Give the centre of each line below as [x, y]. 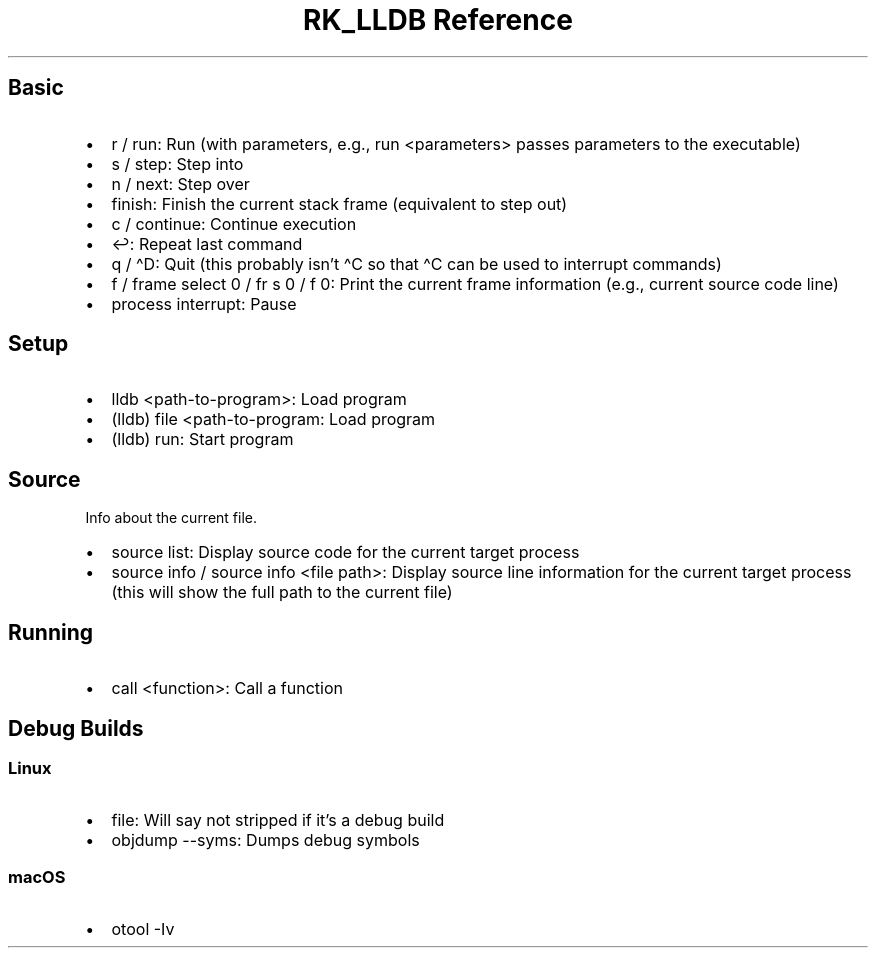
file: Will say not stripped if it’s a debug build [278, 820]
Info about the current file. [171, 518]
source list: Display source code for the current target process [345, 552]
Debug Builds [76, 728]
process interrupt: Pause [204, 303]
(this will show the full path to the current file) [282, 592]
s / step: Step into [177, 163]
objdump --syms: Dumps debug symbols [265, 840]
